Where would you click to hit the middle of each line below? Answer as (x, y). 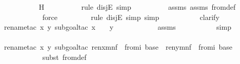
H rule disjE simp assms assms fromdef (137, 7)
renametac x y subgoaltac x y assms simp (118, 27)
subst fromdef (64, 57)
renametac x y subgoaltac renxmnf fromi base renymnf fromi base (118, 47)
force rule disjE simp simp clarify (131, 17)
